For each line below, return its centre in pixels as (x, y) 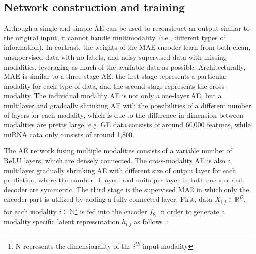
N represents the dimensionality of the (73, 245)
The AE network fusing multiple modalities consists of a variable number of (118, 151)
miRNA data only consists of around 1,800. (69, 134)
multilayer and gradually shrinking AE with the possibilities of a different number (128, 105)
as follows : (151, 221)
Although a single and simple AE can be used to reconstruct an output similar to (127, 28)
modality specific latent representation (62, 221)
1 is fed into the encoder (111, 210)
